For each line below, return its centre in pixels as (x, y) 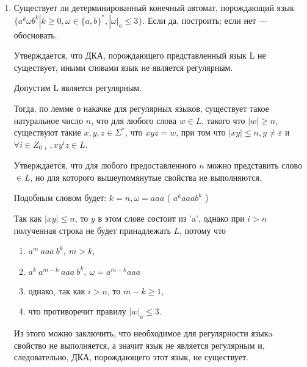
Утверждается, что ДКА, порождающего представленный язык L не (140, 55)
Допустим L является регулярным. (78, 88)
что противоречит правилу (77, 311)
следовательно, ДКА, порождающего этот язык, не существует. (131, 357)
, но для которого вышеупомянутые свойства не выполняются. (146, 177)
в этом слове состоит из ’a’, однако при (171, 218)
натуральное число (49, 120)
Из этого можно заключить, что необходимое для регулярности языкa (143, 333)
